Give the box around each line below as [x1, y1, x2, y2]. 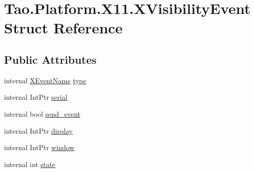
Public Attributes [4, 51, 97, 67]
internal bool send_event [4, 108, 80, 119]
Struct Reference [4, 17, 123, 38]
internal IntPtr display [4, 125, 73, 136]
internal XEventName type [4, 75, 86, 85]
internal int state [4, 159, 55, 169]
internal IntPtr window [4, 142, 75, 153]
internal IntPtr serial [4, 92, 67, 102]
